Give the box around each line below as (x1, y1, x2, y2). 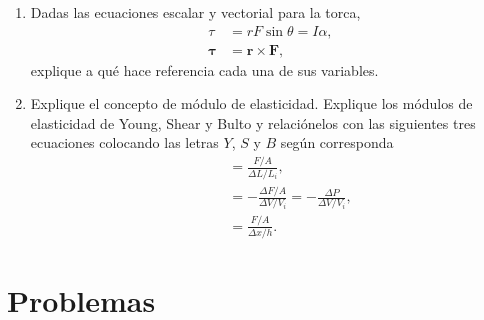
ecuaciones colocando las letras (30, 132, 219, 153)
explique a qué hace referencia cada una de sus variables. (30, 59, 379, 80)
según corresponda (280, 132, 394, 153)
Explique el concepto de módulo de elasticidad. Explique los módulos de (30, 93, 473, 114)
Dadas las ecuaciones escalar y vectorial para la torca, (30, 2, 361, 22)
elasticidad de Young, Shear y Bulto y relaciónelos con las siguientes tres (30, 112, 476, 133)
